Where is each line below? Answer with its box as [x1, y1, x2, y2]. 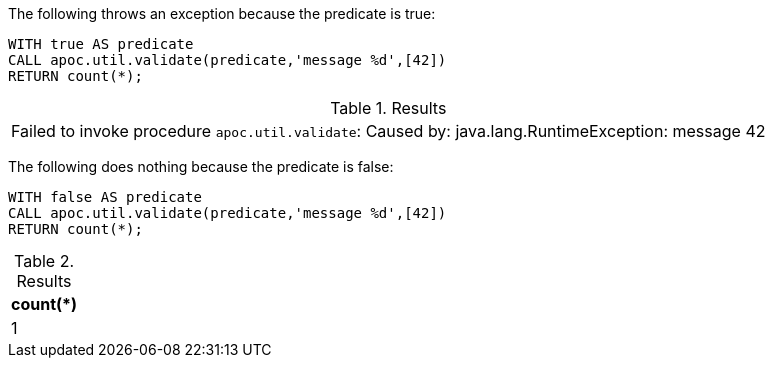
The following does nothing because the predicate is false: [8, 158, 394, 175]
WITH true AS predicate [8, 36, 194, 52]
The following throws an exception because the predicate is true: [8, 5, 436, 22]
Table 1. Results [330, 98, 447, 118]
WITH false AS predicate [8, 189, 202, 205]
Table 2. [14, 251, 75, 271]
